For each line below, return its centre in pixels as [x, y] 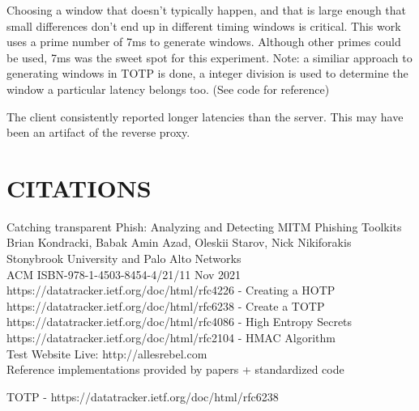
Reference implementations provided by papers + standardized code [175, 369]
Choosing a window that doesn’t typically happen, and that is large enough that [207, 10]
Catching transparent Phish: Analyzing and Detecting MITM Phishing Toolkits [204, 226]
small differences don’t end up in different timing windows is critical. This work [204, 25]
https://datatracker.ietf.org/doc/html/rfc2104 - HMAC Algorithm [171, 338]
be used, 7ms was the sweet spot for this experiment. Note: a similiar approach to [209, 57]
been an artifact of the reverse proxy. [98, 132]
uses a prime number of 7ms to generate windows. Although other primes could [204, 42]
